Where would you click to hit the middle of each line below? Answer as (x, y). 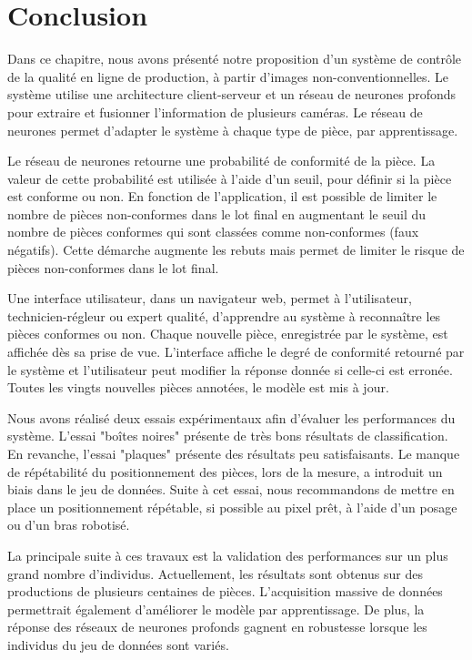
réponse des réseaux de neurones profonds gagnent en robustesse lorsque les (217, 627)
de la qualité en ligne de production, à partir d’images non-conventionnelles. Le (228, 76)
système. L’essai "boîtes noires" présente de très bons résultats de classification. (228, 436)
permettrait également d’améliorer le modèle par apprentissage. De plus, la (216, 609)
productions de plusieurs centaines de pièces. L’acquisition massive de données (225, 591)
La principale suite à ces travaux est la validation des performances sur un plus (228, 555)
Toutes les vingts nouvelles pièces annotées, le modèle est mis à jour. (198, 387)
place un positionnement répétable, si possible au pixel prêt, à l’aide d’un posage (232, 507)
